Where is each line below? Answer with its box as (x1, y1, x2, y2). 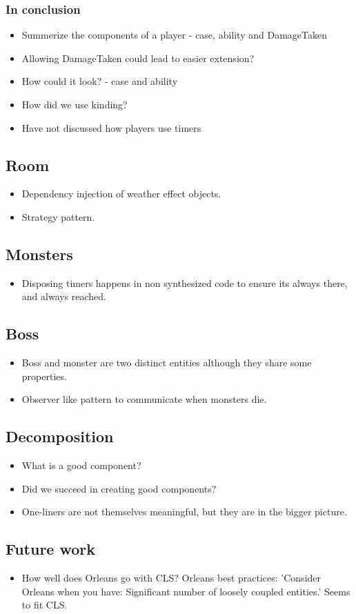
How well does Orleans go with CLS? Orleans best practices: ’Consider (21, 571, 322, 585)
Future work (6, 538, 96, 559)
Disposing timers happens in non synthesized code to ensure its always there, (21, 275, 348, 290)
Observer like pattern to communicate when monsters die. (21, 392, 267, 406)
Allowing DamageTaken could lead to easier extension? (21, 50, 255, 65)
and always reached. (21, 289, 107, 304)
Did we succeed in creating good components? (21, 481, 217, 495)
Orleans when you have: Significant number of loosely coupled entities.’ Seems (21, 584, 350, 598)
